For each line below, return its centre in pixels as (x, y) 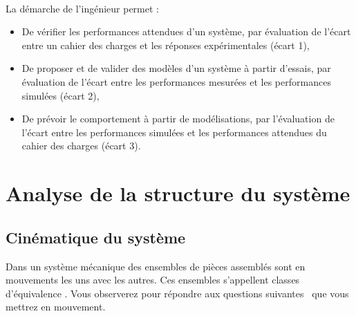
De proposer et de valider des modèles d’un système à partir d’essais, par (176, 68)
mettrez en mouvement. (56, 307)
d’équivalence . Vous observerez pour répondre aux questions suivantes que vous (177, 293)
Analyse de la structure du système (178, 193)
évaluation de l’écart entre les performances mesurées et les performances (176, 81)
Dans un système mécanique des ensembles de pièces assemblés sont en (156, 266)
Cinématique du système (96, 237)
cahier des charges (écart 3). (81, 146)
